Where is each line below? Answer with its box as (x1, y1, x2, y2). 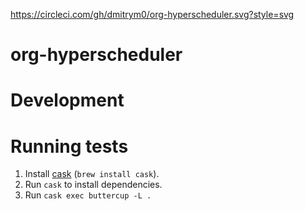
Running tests (10, 135, 129, 158)
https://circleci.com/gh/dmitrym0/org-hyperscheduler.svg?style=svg (10, 9, 295, 20)
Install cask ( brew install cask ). (24, 168, 160, 180)
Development (10, 89, 125, 112)
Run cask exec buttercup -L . (24, 189, 152, 201)
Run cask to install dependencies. (24, 179, 163, 191)
